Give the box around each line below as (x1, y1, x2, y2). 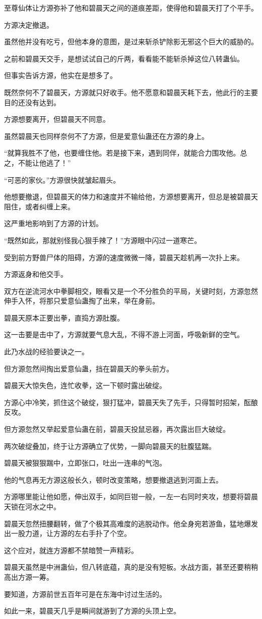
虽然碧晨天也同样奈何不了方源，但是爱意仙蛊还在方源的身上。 (4, 130, 209, 141)
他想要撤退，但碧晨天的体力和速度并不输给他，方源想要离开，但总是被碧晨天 (4, 191, 258, 202)
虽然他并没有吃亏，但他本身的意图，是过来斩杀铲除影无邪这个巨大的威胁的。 (4, 36, 258, 47)
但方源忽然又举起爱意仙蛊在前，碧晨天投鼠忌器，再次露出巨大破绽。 (4, 424, 230, 434)
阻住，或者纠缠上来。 (4, 201, 75, 211)
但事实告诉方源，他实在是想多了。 (4, 70, 117, 81)
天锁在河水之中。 (4, 501, 60, 511)
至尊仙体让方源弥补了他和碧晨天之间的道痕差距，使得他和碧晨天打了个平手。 (4, 3, 258, 13)
